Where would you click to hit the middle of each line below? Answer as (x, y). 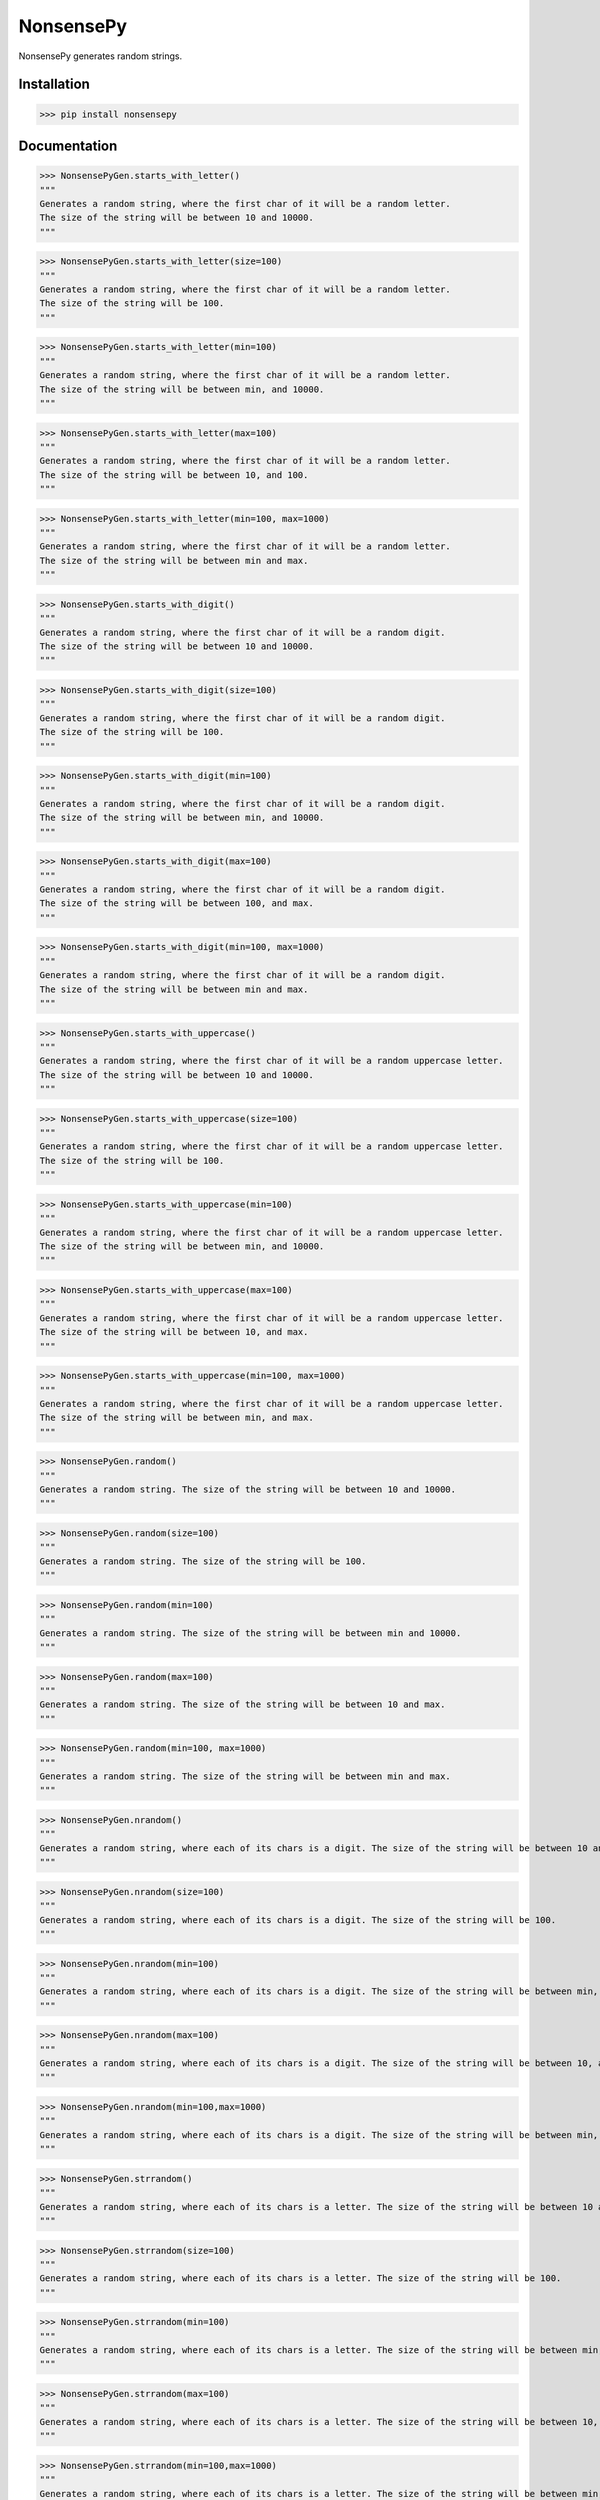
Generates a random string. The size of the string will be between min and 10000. (250, 1633)
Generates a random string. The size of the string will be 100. (203, 1561)
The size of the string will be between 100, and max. (176, 903)
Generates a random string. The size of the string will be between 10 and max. (242, 1704)
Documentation (68, 145)
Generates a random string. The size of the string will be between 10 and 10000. (248, 1489)
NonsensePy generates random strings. (100, 56)
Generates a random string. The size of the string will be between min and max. (245, 1776)
